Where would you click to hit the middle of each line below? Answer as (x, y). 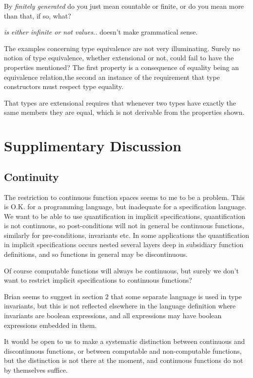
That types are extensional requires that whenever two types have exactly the (120, 102)
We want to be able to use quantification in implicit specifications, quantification (125, 216)
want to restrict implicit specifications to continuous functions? (98, 280)
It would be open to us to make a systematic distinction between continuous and (125, 341)
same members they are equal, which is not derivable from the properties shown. (124, 112)
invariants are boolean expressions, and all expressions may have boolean (113, 315)
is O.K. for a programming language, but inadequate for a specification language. (125, 207)
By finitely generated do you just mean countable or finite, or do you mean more (124, 6)
